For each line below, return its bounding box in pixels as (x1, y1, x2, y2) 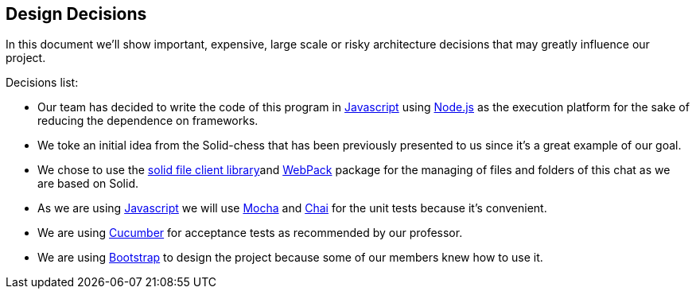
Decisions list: (6, 76, 79, 90)
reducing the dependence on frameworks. (37, 114, 259, 128)
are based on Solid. (37, 177, 138, 191)
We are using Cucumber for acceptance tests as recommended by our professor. (37, 226, 463, 240)
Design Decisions (6, 4, 147, 24)
